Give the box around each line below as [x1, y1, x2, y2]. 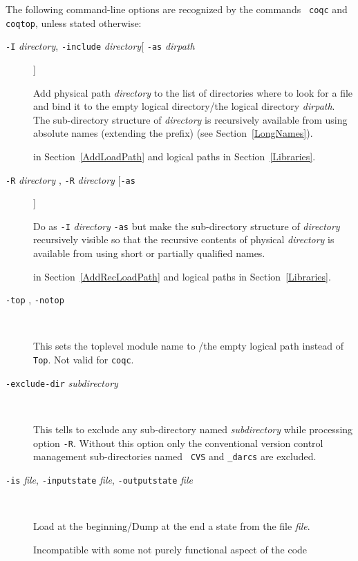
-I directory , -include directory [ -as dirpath [6, 39, 195, 53]
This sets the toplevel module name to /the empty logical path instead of [33, 339, 344, 353]
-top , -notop [6, 292, 64, 307]
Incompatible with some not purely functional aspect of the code [33, 542, 308, 556]
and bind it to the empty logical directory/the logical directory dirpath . [33, 99, 335, 113]
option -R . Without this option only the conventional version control [33, 435, 323, 450]
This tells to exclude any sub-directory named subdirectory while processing [33, 421, 353, 436]
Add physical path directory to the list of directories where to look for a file [33, 85, 353, 99]
